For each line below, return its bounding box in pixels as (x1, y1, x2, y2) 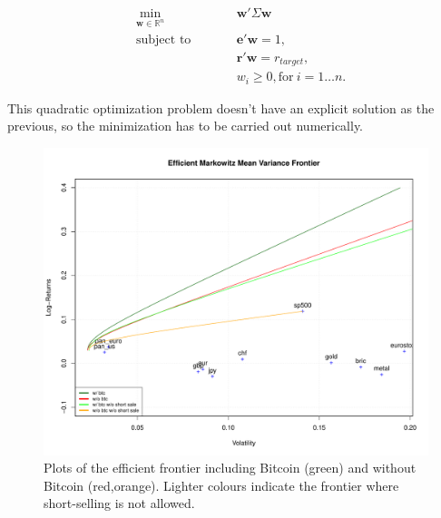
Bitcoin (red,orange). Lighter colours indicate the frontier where (44, 475, 399, 494)
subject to (135, 33, 191, 46)
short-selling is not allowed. (44, 494, 195, 513)
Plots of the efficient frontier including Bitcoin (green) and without (44, 458, 416, 477)
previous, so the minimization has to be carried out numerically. (7, 116, 364, 135)
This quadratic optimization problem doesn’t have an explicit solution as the (7, 98, 435, 117)
